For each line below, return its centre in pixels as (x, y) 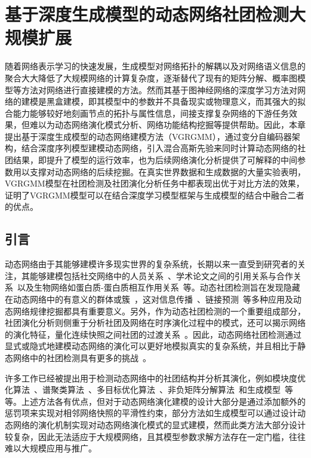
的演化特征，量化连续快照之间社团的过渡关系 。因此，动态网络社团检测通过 (153, 334)
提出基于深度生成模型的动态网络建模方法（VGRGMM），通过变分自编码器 (148, 136)
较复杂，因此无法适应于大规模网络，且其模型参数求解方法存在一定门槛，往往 (155, 436)
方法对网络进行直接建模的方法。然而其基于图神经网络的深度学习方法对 (159, 89)
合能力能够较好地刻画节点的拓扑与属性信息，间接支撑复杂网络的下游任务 (147, 113)
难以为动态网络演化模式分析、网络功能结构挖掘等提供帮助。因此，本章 (167, 125)
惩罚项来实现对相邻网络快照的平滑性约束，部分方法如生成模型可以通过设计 (151, 413)
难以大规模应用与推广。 (51, 448)
